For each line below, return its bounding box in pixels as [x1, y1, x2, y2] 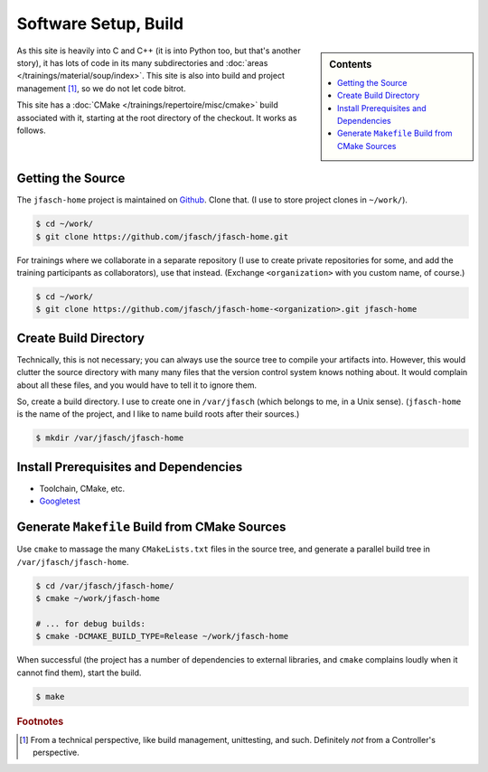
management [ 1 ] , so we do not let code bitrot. [16, 82, 186, 94]
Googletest [39, 495, 80, 506]
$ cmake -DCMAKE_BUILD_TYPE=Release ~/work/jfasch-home [35, 631, 289, 642]
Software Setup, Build [16, 14, 184, 33]
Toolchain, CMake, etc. [39, 483, 126, 494]
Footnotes [16, 715, 64, 728]
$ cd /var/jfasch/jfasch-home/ [35, 580, 175, 591]
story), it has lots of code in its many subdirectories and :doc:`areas [16, 57, 268, 68]
